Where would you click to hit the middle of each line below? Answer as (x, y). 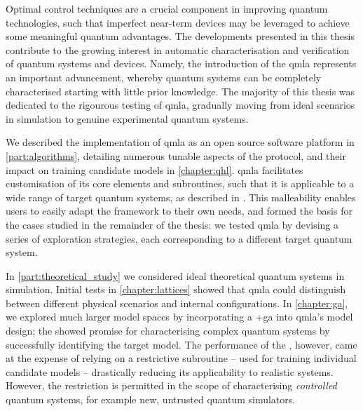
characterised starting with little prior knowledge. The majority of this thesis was (180, 91)
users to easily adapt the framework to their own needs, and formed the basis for (179, 211)
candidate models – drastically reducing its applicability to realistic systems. (170, 371)
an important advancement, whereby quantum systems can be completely (164, 77)
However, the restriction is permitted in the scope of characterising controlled (171, 385)
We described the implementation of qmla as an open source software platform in (180, 142)
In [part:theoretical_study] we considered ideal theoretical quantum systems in (175, 275)
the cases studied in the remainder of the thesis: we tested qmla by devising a (172, 224)
